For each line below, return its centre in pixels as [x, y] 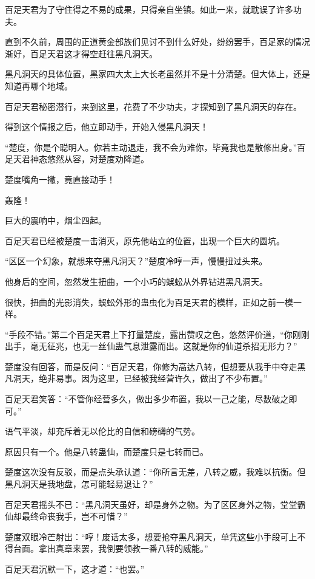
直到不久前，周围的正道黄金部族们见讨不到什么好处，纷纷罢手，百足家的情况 [157, 42]
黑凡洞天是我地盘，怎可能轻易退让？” [79, 484]
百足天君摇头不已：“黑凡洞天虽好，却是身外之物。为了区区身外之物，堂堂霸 [155, 504]
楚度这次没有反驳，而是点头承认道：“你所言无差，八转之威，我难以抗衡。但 [155, 472]
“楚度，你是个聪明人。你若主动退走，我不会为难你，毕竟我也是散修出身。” [151, 147]
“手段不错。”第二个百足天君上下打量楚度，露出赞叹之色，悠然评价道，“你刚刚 [157, 334]
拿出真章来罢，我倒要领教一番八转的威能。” [123, 548]
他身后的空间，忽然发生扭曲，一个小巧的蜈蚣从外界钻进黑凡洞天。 [136, 281]
